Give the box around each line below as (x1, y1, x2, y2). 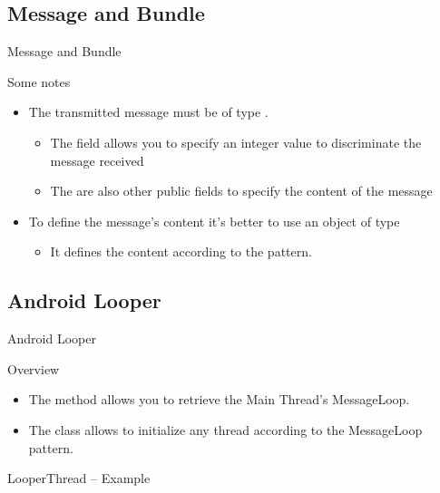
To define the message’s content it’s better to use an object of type (28, 211, 400, 230)
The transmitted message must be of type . (28, 102, 269, 121)
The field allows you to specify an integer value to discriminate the (50, 132, 422, 151)
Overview (7, 359, 60, 378)
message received (50, 150, 144, 169)
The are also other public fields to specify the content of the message (50, 181, 433, 200)
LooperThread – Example (7, 469, 151, 488)
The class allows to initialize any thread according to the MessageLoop (28, 420, 423, 439)
